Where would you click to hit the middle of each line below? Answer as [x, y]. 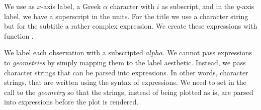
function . [19, 35]
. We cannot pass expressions [207, 52]
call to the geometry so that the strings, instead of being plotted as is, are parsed [129, 92]
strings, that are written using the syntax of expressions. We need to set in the [125, 82]
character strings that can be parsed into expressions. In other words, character [126, 72]
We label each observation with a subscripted [74, 52]
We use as [19, 6]
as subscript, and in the [198, 6]
